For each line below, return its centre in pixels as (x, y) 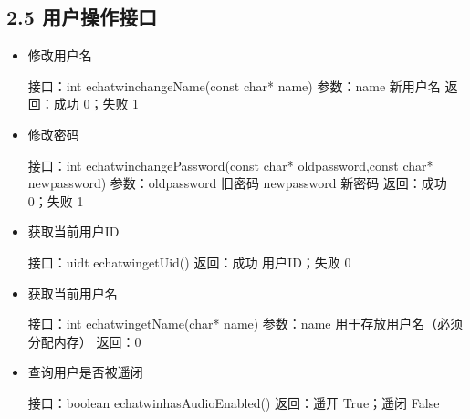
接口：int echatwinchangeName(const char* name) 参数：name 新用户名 (234, 85)
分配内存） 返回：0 (84, 341)
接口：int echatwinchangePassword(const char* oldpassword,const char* (230, 165)
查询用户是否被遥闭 (85, 372)
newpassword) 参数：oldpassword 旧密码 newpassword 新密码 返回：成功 (237, 183)
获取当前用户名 (73, 293)
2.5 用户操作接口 (82, 17)
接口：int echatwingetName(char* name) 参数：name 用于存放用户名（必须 (245, 324)
